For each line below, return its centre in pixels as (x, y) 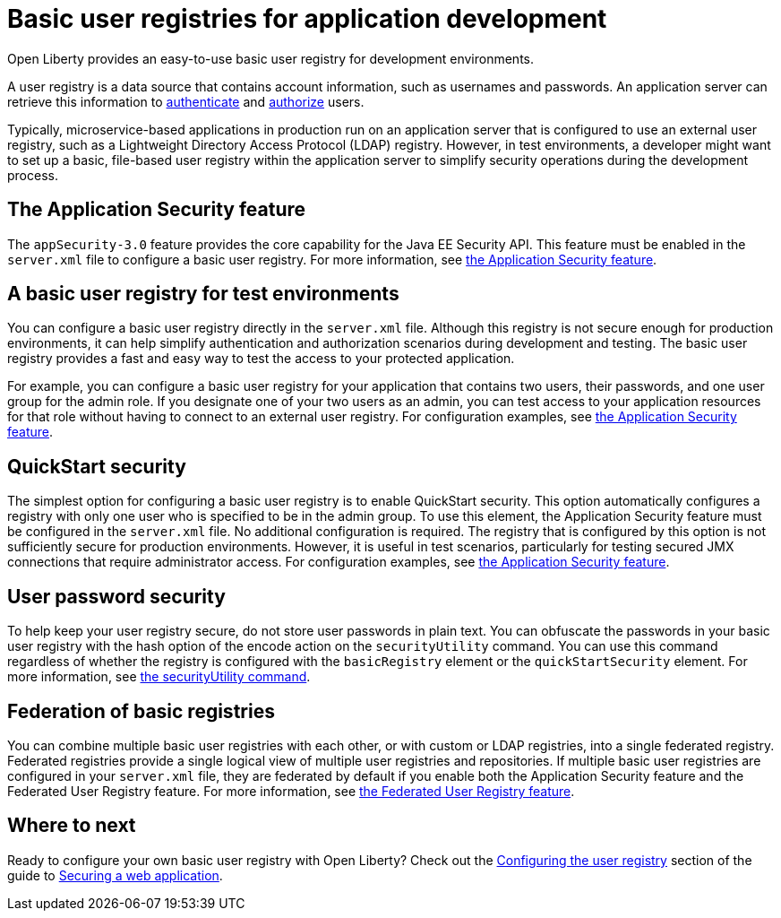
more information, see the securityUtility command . (159, 677)
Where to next (72, 826)
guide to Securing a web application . (115, 875)
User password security (116, 596)
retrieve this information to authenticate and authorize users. (186, 101)
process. (33, 175)
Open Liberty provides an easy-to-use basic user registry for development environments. (270, 58)
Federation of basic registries (141, 711)
